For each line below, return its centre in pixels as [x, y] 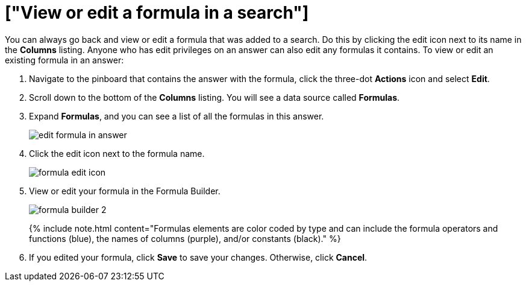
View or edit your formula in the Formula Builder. [125, 191]
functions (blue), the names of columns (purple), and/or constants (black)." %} [185, 238]
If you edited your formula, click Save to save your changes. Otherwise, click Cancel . [198, 257]
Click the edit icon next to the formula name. [117, 153]
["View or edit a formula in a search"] [157, 13]
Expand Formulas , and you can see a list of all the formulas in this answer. [177, 116]
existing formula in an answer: [64, 60]
